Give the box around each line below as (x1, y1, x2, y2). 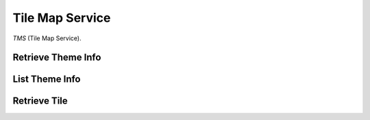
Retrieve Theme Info (12, 52, 101, 63)
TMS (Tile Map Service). (12, 34, 82, 42)
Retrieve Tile (12, 95, 68, 107)
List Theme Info (12, 74, 81, 85)
